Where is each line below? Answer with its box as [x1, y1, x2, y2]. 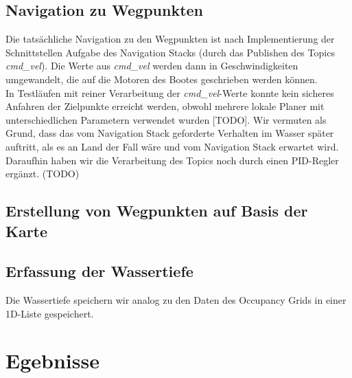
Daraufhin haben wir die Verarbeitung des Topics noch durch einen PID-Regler [5, 153, 339, 167]
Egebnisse [5, 346, 99, 375]
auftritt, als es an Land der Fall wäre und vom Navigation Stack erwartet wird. [5, 139, 339, 153]
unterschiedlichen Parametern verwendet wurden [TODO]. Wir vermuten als [5, 112, 327, 126]
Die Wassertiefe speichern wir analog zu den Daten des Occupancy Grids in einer [5, 293, 347, 307]
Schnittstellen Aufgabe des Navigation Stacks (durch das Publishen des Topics [5, 45, 335, 59]
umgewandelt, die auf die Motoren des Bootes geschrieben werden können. [5, 71, 318, 86]
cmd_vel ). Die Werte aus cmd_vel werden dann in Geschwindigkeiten [5, 58, 298, 73]
